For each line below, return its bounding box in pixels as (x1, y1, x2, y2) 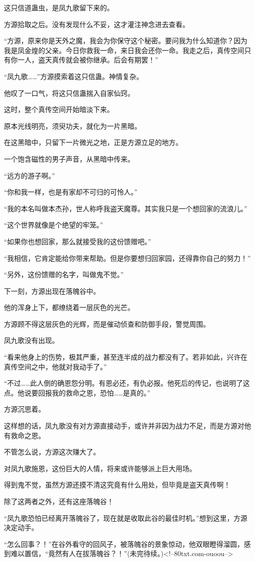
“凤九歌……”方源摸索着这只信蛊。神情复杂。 (4, 71, 143, 81)
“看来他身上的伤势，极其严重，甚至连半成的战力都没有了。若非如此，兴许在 (4, 352, 248, 362)
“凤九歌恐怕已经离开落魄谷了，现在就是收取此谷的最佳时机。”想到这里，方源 (4, 512, 248, 523)
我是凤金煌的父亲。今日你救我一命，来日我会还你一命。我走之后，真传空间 (4, 45, 244, 55)
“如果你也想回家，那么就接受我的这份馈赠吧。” (4, 236, 152, 246)
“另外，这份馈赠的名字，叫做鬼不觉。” (4, 269, 124, 280)
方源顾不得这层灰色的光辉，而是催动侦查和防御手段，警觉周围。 (4, 318, 210, 329)
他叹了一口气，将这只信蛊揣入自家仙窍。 (4, 87, 134, 98)
